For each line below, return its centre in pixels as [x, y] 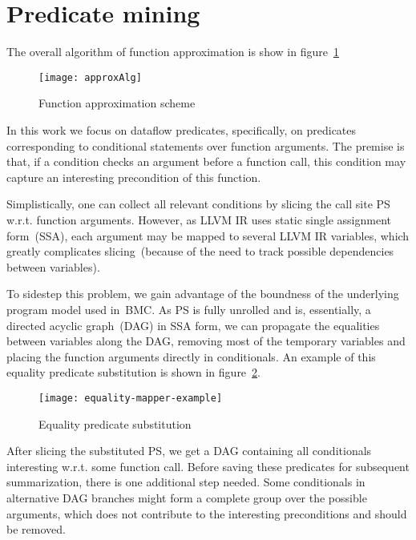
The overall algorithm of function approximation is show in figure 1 [173, 52]
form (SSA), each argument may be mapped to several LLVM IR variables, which [208, 235]
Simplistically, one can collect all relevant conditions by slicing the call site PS [198, 204]
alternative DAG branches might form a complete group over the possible [187, 497]
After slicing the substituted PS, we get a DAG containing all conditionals [189, 451]
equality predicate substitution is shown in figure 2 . [133, 372]
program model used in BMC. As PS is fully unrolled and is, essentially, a [189, 309]
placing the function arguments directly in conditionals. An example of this [191, 356]
